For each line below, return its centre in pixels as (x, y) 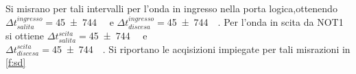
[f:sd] (16, 62)
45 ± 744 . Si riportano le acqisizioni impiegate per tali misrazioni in (201, 49)
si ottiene (25, 36)
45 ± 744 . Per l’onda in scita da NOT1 (255, 21)
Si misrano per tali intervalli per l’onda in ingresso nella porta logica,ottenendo (171, 8)
